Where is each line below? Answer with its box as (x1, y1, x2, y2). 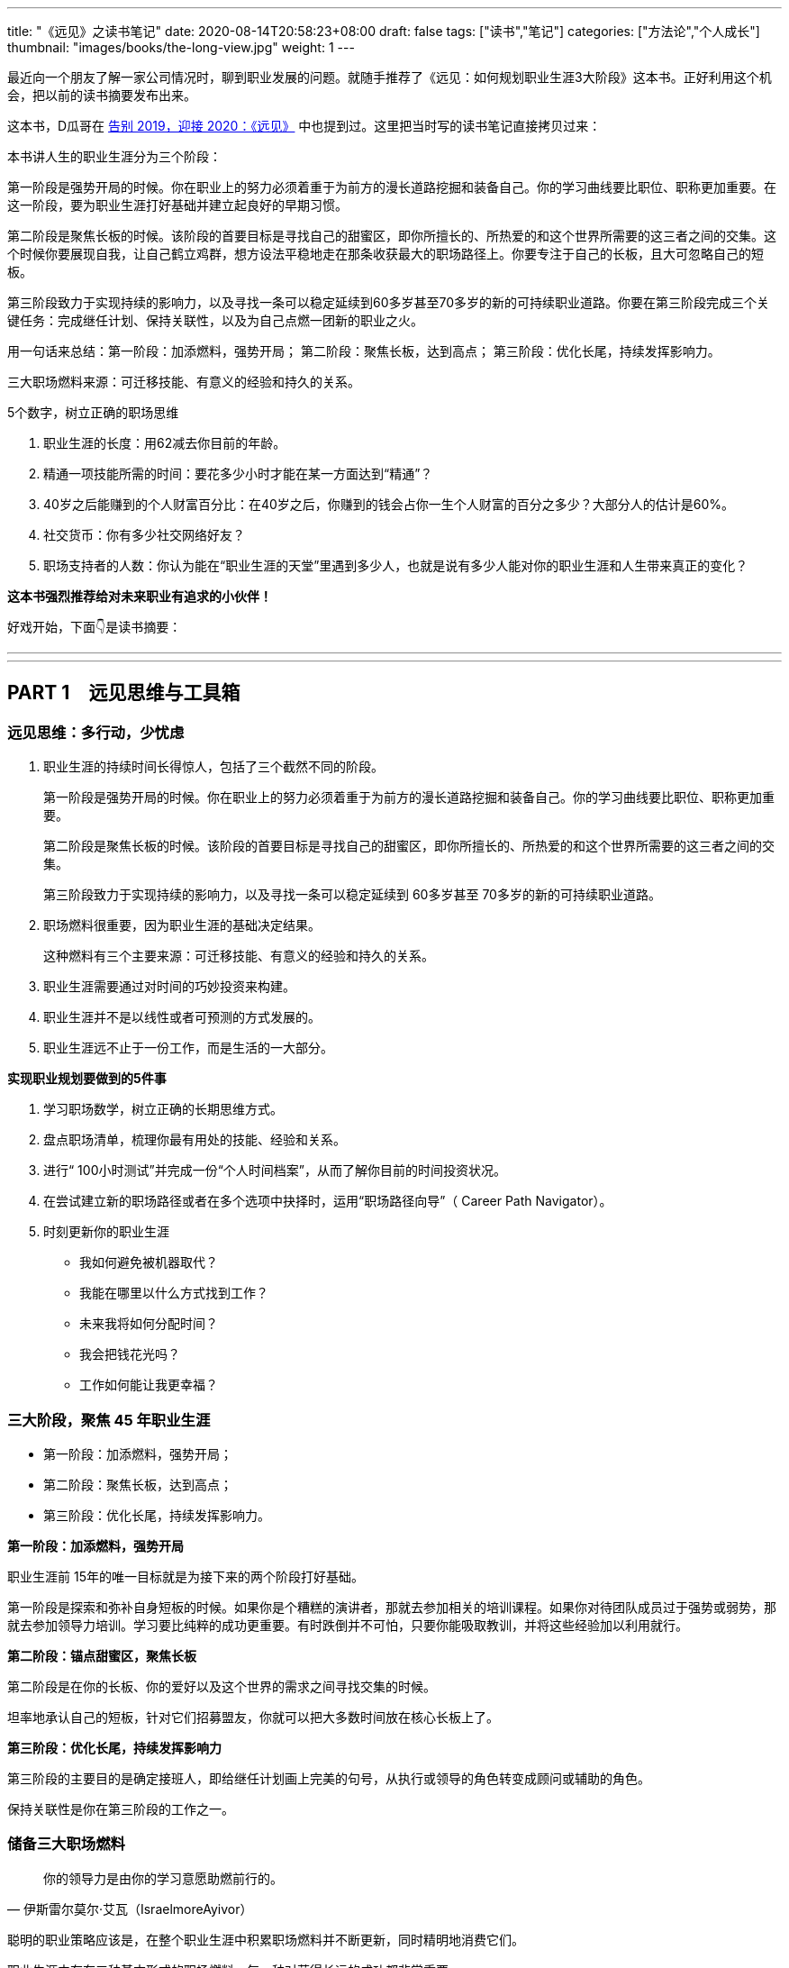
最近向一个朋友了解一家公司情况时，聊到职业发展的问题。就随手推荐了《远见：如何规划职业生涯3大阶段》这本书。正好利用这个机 (7, 69, 772, 85)
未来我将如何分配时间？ (79, 1316, 218, 1332)
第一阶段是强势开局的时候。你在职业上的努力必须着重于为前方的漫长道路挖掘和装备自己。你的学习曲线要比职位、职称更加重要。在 (7, 179, 776, 195)
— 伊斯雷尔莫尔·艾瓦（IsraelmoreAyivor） (7, 1900, 253, 1917)
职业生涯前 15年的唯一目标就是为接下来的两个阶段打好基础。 (7, 1568, 364, 1584)
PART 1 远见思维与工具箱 (7, 681, 240, 705)
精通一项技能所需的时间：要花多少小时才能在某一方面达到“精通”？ (43, 466, 433, 481)
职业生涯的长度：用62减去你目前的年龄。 (43, 435, 286, 451)
